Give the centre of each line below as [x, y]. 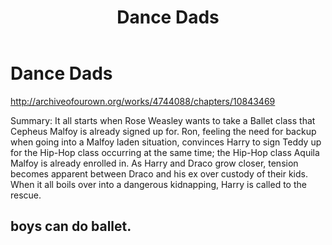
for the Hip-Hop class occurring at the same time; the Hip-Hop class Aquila [165, 152]
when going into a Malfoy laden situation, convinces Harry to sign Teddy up [166, 142]
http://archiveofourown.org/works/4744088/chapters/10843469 [143, 101]
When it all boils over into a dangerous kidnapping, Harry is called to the [158, 184]
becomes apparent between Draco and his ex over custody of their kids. [159, 173]
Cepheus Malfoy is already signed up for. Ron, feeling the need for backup [163, 131]
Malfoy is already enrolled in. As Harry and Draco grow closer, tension [154, 163]
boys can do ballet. [71, 226]
